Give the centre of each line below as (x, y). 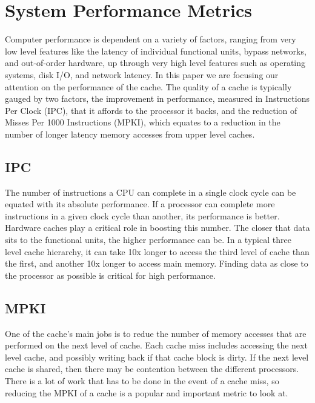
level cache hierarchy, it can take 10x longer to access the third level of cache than (157, 251)
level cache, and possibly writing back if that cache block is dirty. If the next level (157, 357)
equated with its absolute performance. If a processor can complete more (140, 204)
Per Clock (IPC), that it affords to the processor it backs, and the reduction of (151, 110)
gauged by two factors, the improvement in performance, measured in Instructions (157, 98)
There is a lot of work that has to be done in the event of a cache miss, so (142, 381)
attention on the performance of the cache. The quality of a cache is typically (148, 86)
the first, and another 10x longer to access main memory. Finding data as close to (157, 263)
